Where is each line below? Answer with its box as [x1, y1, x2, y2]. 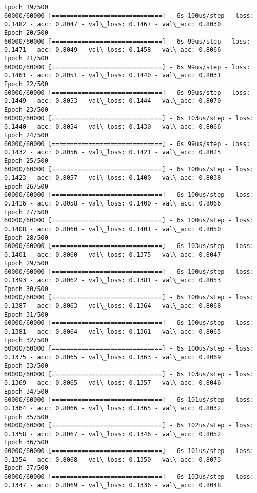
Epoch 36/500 [4, 439, 48, 446]
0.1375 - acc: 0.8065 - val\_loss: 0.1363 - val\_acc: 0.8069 [4, 353, 221, 361]
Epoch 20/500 [4, 29, 48, 36]
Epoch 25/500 [4, 157, 48, 165]
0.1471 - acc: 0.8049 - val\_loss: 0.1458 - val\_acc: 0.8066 [4, 46, 221, 54]
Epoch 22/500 [4, 80, 48, 88]
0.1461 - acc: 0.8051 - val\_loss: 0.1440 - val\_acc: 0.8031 [4, 72, 221, 79]
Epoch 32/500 [4, 336, 48, 344]
